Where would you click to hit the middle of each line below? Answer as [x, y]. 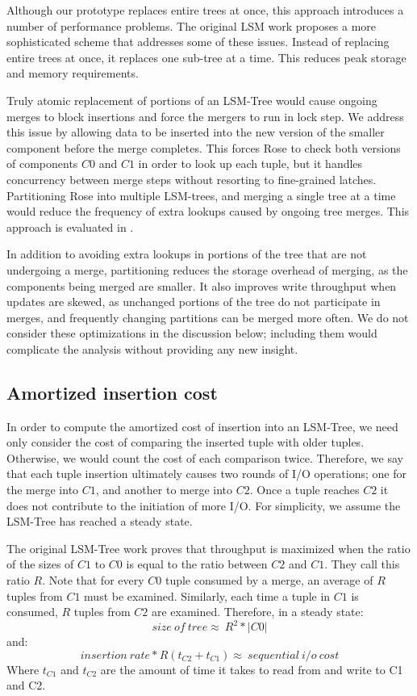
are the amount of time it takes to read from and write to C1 [252, 669]
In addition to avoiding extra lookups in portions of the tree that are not [187, 254]
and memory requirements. [73, 73]
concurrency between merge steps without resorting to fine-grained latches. [192, 179]
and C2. [26, 685]
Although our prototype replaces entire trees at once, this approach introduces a [205, 10]
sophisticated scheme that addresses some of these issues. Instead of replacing [198, 42]
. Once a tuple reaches [304, 490]
